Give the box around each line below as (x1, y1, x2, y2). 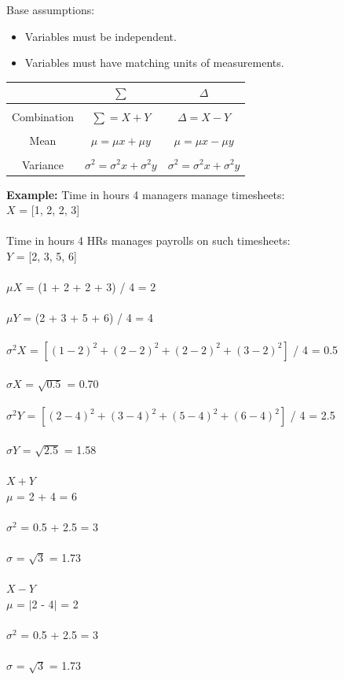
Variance (22, 156, 64, 172)
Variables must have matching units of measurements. (24, 54, 284, 71)
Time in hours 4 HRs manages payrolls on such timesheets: (6, 232, 291, 249)
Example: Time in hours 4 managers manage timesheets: (6, 186, 285, 202)
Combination (12, 109, 74, 125)
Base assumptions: (6, 2, 95, 17)
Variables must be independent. (24, 28, 177, 44)
